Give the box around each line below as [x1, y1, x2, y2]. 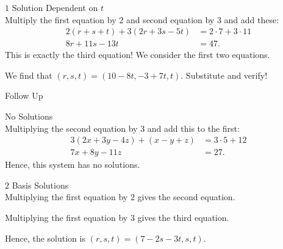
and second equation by [126, 13, 215, 26]
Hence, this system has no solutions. [5, 158, 140, 171]
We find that [5, 68, 52, 81]
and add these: [224, 13, 279, 26]
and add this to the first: [147, 121, 240, 134]
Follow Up [5, 89, 43, 102]
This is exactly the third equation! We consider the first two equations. [5, 48, 270, 61]
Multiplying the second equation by [5, 121, 138, 134]
